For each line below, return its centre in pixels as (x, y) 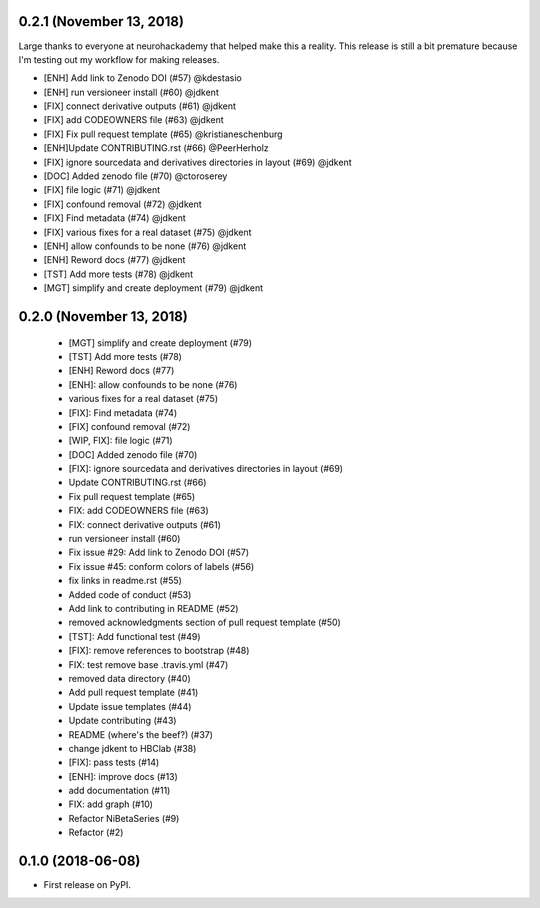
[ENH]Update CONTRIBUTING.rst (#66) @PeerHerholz (156, 148)
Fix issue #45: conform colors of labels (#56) (161, 566)
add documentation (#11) (119, 791)
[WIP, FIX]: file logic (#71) (121, 441)
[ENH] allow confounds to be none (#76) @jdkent (145, 246)
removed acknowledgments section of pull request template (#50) (205, 622)
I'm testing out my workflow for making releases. (119, 59)
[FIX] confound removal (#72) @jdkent (122, 204)
